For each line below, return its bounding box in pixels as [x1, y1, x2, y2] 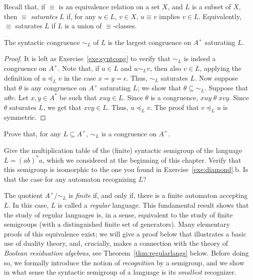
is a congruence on [101, 128, 157, 138]
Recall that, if [4, 1, 45, 11]
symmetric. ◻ [4, 112, 46, 122]
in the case [64, 72, 96, 83]
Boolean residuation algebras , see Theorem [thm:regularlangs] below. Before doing [4, 247, 249, 258]
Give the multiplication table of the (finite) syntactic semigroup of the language [4, 145, 242, 155]
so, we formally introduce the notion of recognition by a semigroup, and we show [4, 257, 245, 267]
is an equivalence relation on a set [58, 1, 160, 11]
